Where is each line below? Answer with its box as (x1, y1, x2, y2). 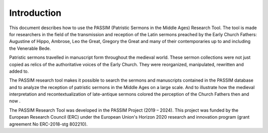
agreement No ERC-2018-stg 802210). (9, 121, 88, 127)
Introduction (9, 7, 62, 18)
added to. (9, 68, 29, 74)
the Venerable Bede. (9, 45, 51, 51)
